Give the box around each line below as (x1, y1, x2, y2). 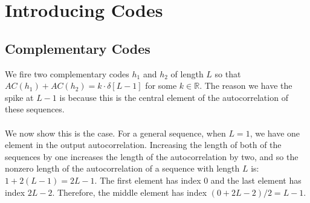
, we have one (250, 126, 300, 139)
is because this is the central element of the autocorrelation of (59, 91, 288, 103)
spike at (5, 91, 34, 103)
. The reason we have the (199, 79, 292, 92)
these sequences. (5, 103, 65, 115)
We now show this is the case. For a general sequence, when (5, 126, 226, 139)
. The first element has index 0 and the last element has (94, 173, 302, 186)
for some (145, 79, 177, 92)
